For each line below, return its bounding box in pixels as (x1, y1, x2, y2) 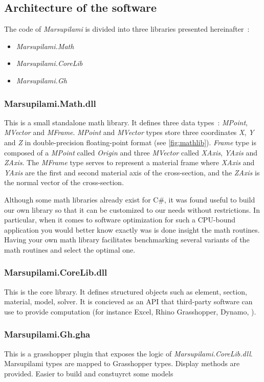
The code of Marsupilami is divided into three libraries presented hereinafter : (4, 24, 250, 34)
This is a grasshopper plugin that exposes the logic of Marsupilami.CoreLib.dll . (4, 348, 253, 358)
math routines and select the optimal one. (4, 244, 136, 255)
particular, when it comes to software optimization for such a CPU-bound (4, 214, 236, 225)
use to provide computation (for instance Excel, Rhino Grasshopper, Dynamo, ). (4, 306, 256, 317)
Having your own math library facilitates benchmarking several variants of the (4, 234, 250, 245)
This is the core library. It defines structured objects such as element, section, (4, 286, 247, 297)
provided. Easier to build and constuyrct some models (4, 368, 173, 378)
